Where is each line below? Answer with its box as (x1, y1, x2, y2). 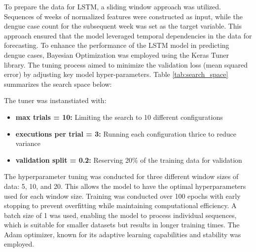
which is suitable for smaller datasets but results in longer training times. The (4, 219, 240, 230)
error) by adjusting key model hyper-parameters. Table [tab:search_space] (4, 69, 228, 79)
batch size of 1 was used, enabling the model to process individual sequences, (4, 210, 237, 220)
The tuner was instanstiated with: (4, 95, 107, 106)
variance (15, 138, 41, 148)
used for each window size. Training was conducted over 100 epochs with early (4, 190, 241, 201)
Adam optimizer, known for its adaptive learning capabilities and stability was (4, 229, 241, 239)
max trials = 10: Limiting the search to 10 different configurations (15, 111, 223, 122)
